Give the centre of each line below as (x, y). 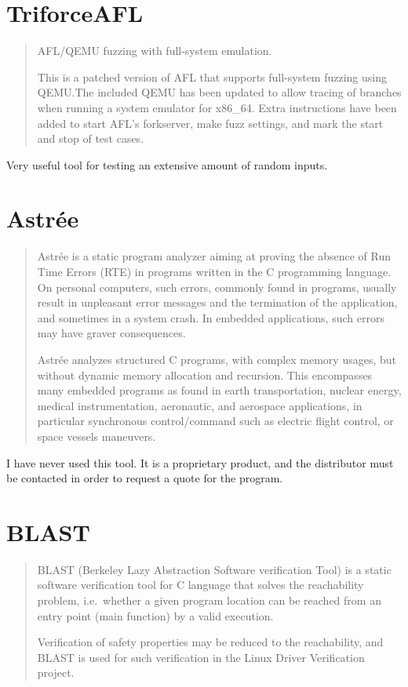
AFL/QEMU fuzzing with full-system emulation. (155, 51)
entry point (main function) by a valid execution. (155, 615)
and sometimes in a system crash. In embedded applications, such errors (211, 317)
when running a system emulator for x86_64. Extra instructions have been (217, 107)
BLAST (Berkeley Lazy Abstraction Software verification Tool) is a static (214, 569)
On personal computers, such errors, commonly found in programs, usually (217, 287)
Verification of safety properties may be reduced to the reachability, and (210, 642)
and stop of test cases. (91, 138)
